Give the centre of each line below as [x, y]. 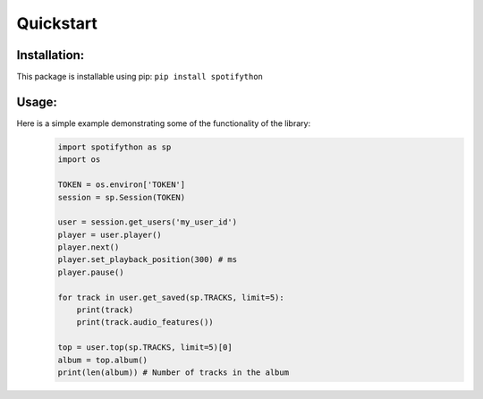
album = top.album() [102, 360]
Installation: [51, 55]
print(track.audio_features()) [145, 323]
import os [79, 160]
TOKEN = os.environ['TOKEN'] [122, 185]
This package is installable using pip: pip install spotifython [140, 77]
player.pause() [91, 272]
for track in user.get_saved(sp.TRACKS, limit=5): [171, 297]
